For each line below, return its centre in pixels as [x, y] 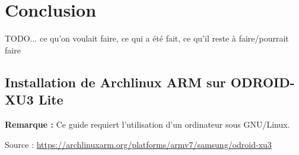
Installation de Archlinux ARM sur [115, 82]
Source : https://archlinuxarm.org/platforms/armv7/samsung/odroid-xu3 [138, 144]
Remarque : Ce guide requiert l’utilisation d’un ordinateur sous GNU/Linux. [147, 124]
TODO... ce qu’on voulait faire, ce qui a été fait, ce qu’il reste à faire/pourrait [147, 38]
